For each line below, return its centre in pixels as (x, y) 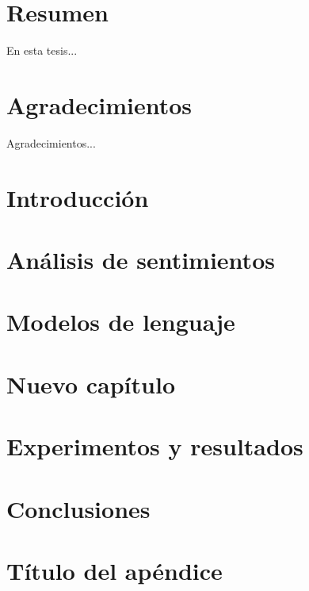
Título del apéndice (114, 570)
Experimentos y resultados (155, 446)
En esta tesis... (42, 50)
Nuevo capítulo (91, 384)
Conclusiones (78, 508)
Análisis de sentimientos (141, 259)
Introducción (78, 197)
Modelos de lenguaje (121, 322)
